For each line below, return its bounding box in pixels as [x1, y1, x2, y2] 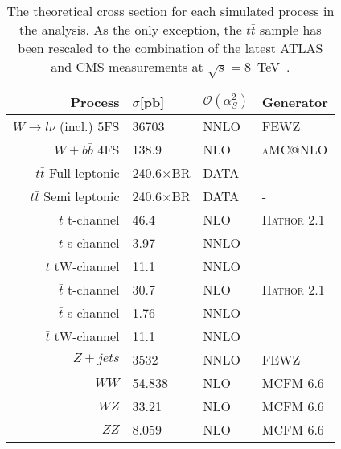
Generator [261, 92, 328, 111]
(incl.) [59, 116, 93, 135]
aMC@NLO [261, 139, 328, 159]
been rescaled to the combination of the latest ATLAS [18, 39, 323, 57]
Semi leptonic [43, 186, 120, 205]
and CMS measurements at [51, 57, 203, 76]
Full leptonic [49, 163, 120, 182]
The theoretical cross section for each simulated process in [6, 2, 335, 20]
